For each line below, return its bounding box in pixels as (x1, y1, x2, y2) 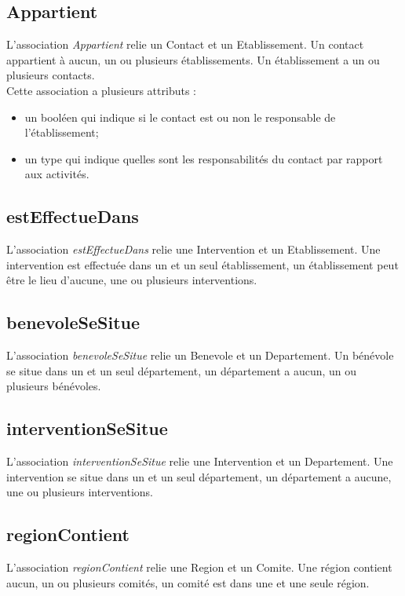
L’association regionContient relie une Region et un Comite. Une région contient (6, 559, 392, 576)
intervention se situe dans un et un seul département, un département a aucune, (6, 468, 392, 484)
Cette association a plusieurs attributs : (6, 82, 196, 98)
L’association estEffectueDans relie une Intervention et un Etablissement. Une (6, 241, 381, 258)
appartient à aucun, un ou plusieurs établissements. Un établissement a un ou (6, 51, 380, 68)
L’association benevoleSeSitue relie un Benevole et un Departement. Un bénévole (6, 347, 394, 364)
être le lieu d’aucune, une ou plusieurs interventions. (6, 272, 257, 288)
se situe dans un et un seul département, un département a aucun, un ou (6, 362, 357, 378)
